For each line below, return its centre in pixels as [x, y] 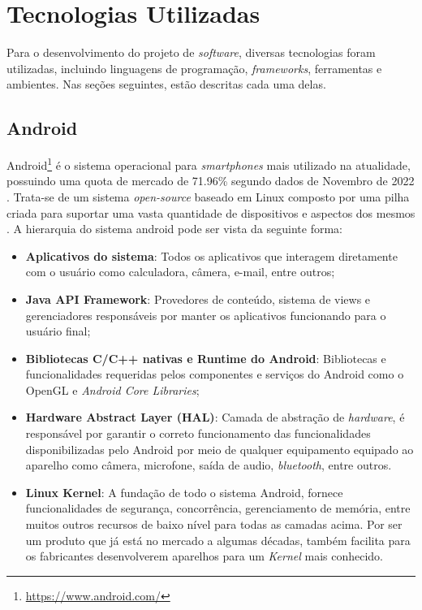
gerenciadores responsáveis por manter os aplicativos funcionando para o [206, 315]
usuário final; [58, 331]
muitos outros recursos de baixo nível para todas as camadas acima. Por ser [214, 524]
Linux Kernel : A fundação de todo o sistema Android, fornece [184, 492]
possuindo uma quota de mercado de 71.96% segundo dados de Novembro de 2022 [211, 181]
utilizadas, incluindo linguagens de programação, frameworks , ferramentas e [194, 68]
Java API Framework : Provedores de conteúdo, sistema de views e [198, 299]
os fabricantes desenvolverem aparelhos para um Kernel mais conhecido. [204, 556]
